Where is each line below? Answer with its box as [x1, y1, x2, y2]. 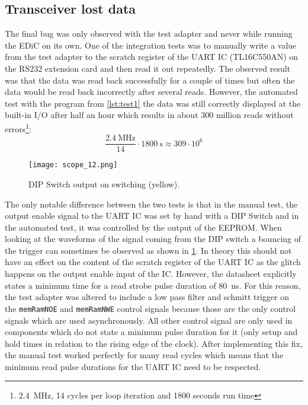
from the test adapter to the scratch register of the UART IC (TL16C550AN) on [5, 50, 299, 63]
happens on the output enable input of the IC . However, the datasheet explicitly [5, 267, 297, 280]
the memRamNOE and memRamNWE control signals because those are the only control [5, 302, 296, 314]
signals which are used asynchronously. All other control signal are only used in [5, 314, 293, 326]
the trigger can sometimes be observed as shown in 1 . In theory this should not [5, 244, 292, 256]
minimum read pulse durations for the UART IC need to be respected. [5, 360, 261, 372]
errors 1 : [5, 120, 31, 135]
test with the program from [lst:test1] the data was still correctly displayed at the [5, 97, 301, 109]
